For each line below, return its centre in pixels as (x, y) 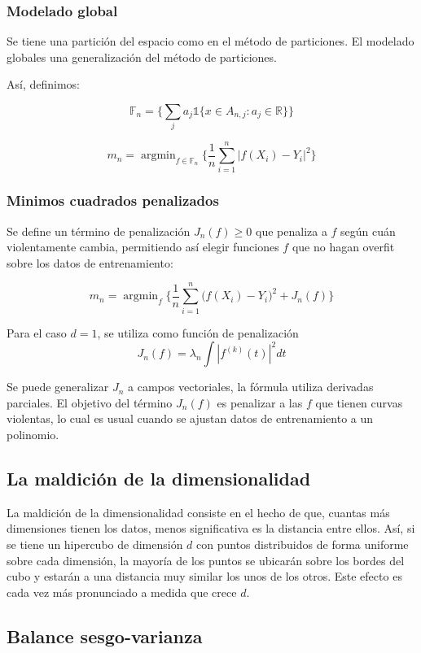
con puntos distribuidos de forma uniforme (303, 544)
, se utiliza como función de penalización (198, 332)
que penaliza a (292, 231)
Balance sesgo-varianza (105, 636)
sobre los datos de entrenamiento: (90, 262)
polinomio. (33, 434)
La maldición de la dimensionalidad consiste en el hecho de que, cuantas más (198, 512)
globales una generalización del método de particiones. (142, 57)
